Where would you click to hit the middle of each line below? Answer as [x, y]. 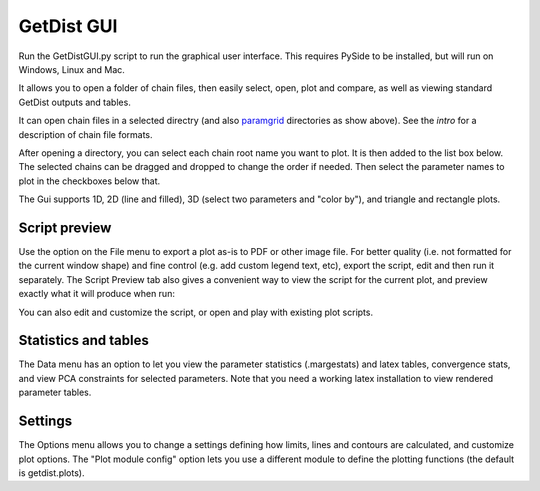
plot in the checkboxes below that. [89, 181]
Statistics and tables [84, 340]
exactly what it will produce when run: [96, 294]
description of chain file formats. [86, 134]
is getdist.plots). [51, 472]
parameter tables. [55, 392]
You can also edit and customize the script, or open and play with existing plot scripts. [196, 312]
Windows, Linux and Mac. [71, 69]
